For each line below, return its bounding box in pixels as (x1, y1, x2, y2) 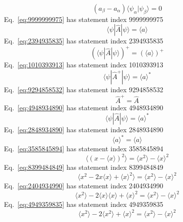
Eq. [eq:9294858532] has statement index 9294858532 (4, 84, 163, 95)
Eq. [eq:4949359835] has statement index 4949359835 (4, 199, 163, 209)
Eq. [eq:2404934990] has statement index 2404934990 (4, 181, 163, 191)
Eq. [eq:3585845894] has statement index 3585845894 (4, 143, 163, 154)
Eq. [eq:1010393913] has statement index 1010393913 (4, 60, 163, 70)
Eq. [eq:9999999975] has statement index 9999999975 (4, 14, 163, 24)
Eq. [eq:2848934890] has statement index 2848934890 (4, 124, 163, 134)
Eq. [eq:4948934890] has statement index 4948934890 (4, 102, 163, 113)
